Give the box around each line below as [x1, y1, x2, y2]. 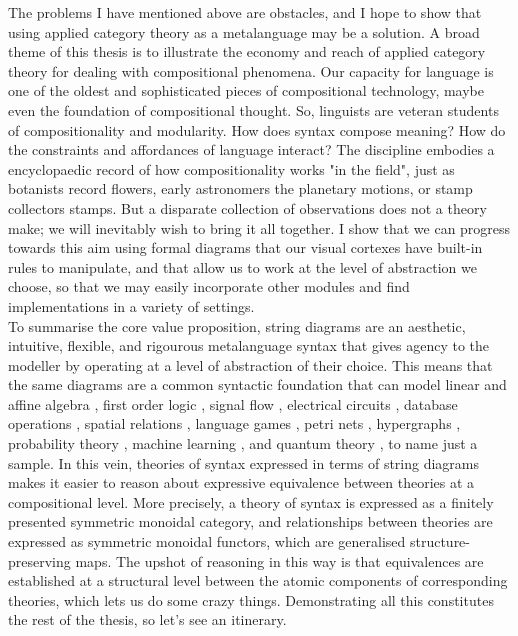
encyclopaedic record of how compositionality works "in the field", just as [8, 158, 455, 179]
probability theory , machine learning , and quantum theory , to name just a [8, 433, 478, 454]
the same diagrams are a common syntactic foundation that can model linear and [8, 374, 507, 395]
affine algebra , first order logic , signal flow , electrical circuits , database [8, 393, 458, 414]
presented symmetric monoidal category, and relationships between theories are [8, 511, 493, 532]
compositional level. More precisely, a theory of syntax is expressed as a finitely [8, 491, 494, 512]
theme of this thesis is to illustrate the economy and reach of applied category [8, 41, 486, 62]
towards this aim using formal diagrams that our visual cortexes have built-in [8, 237, 483, 258]
